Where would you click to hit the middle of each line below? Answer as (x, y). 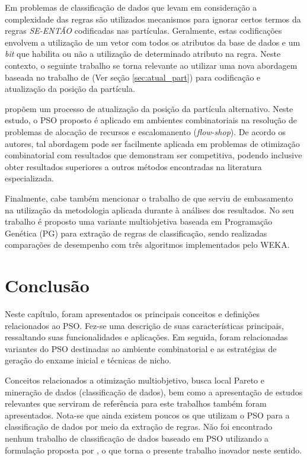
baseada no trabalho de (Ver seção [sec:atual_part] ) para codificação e (133, 77)
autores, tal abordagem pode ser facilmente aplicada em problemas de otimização (152, 143)
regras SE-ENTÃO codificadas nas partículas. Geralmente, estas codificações (143, 31)
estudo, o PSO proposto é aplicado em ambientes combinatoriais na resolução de (151, 120)
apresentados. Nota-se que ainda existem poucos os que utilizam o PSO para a (147, 415)
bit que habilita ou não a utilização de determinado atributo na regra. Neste (143, 54)
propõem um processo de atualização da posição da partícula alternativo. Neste (149, 108)
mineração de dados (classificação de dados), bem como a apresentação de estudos (154, 392)
